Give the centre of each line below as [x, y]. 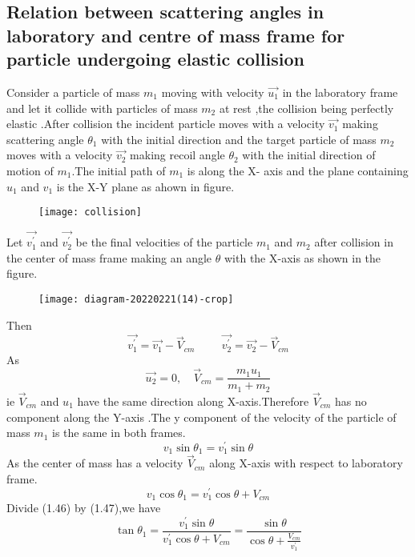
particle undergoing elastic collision [155, 59]
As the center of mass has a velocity [95, 463]
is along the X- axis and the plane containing [298, 170]
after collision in [354, 242]
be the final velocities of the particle [164, 242]
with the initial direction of [309, 155]
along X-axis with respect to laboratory [306, 463]
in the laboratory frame [340, 92]
